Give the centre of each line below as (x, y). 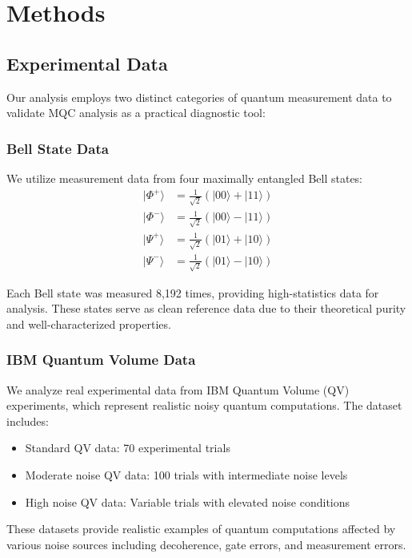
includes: (28, 421)
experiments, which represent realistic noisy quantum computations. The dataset (204, 405)
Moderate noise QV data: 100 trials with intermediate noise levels (186, 474)
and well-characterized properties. (89, 323)
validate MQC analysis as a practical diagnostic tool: (136, 113)
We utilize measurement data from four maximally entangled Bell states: (185, 178)
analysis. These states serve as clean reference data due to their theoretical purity (206, 308)
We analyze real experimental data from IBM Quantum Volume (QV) (178, 389)
